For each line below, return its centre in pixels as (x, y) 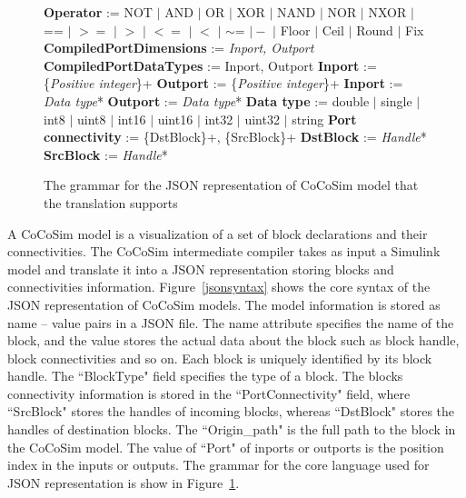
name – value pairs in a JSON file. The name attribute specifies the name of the (231, 322)
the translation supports (111, 202)
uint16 (175, 119)
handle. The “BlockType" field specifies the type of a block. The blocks (205, 376)
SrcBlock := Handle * (106, 154)
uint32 (262, 119)
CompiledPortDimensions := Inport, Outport (179, 48)
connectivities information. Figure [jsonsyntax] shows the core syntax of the (219, 287)
